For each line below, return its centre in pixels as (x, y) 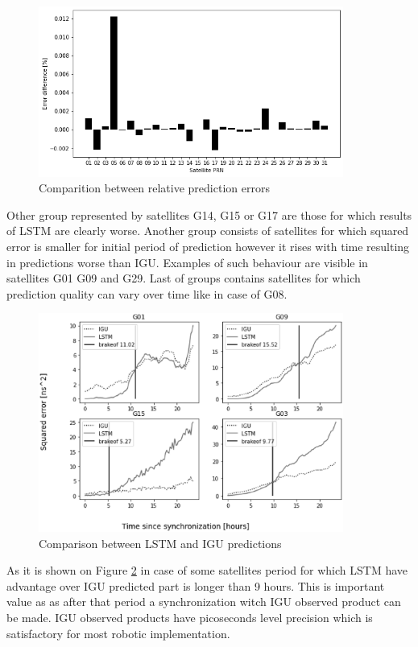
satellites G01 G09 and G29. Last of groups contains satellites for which (184, 278)
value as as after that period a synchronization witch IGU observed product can (204, 602)
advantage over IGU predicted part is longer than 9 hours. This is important (196, 585)
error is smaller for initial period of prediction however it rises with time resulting (208, 246)
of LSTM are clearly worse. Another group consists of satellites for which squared (208, 231)
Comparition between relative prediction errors (154, 188)
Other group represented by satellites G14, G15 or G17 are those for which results (209, 214)
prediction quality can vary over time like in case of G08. (147, 293)
